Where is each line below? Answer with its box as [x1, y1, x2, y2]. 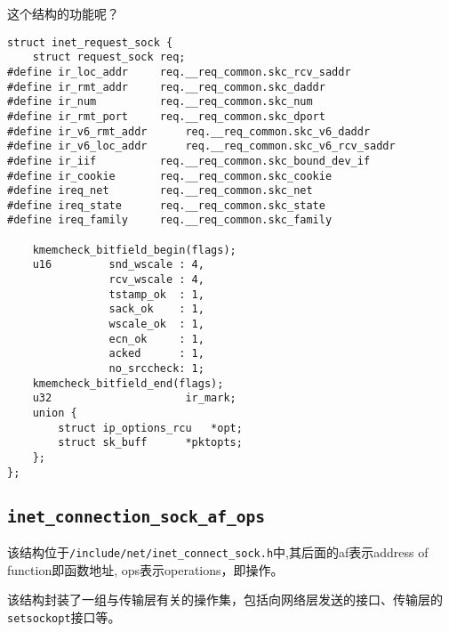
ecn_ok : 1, [108, 332, 204, 345]
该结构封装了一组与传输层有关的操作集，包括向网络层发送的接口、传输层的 [7, 590, 443, 609]
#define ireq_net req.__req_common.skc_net [7, 184, 313, 198]
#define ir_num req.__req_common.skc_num [7, 95, 313, 109]
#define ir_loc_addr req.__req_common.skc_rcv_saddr [7, 65, 351, 78]
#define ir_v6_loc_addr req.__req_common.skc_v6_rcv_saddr [7, 140, 396, 153]
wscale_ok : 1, [108, 318, 204, 331]
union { [32, 407, 77, 419]
